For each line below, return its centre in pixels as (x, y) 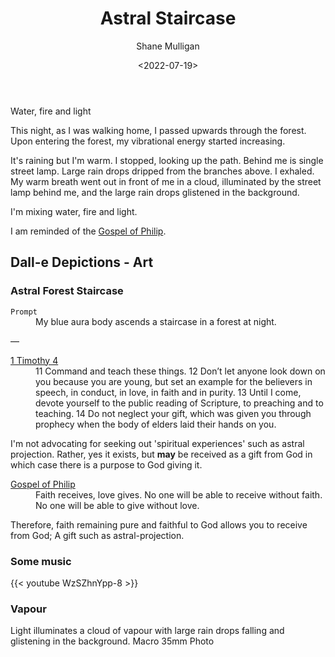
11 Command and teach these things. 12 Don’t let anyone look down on (180, 371)
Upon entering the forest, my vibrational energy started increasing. (148, 141)
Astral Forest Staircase (67, 291)
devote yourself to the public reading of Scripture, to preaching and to (179, 403)
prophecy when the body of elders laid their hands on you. (156, 424)
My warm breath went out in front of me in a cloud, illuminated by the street (166, 181)
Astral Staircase (168, 18)
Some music (41, 561)
